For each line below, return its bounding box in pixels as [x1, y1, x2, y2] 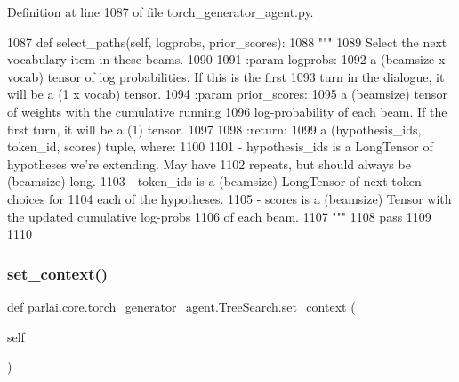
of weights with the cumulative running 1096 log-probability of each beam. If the [7, 102, 447, 120]
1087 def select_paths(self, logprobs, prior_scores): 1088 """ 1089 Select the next [7, 32, 447, 51]
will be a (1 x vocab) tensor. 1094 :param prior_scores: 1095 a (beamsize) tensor [7, 85, 447, 103]
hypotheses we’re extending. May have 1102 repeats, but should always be [7, 154, 411, 173]
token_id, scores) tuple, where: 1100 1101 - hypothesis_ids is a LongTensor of [7, 137, 433, 156]
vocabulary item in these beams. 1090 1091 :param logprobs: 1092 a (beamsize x [7, 50, 446, 69]
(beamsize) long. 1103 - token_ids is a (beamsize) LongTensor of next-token [7, 172, 422, 191]
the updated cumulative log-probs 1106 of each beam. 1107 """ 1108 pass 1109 [7, 207, 431, 225]
